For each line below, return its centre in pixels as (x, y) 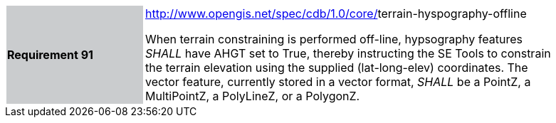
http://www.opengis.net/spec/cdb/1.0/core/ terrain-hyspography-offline (336, 14)
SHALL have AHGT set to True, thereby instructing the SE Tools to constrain (348, 53)
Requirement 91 (50, 55)
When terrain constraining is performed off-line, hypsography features (334, 39)
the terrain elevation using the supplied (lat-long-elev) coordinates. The (337, 68)
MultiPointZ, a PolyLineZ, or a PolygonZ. (253, 96)
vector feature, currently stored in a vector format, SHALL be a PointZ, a (338, 82)
